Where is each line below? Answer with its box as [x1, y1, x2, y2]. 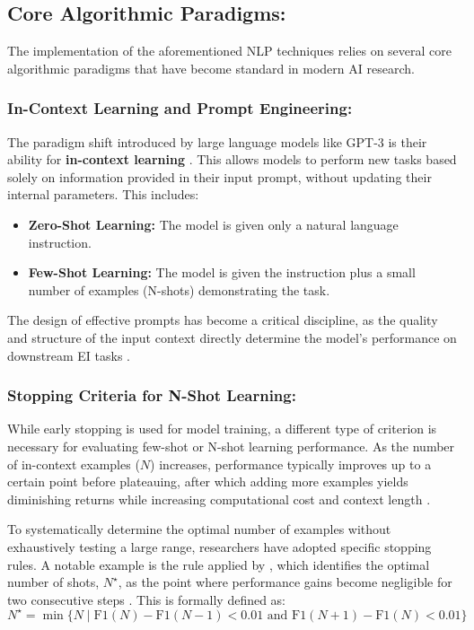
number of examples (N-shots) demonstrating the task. [28, 280, 330, 299]
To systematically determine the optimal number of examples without [7, 520, 391, 538]
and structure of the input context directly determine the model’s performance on [7, 328, 457, 346]
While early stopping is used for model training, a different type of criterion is [7, 419, 437, 438]
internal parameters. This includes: [7, 185, 199, 204]
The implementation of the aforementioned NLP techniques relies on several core [7, 41, 452, 60]
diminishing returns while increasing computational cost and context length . [7, 489, 431, 508]
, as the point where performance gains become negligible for [118, 573, 452, 591]
